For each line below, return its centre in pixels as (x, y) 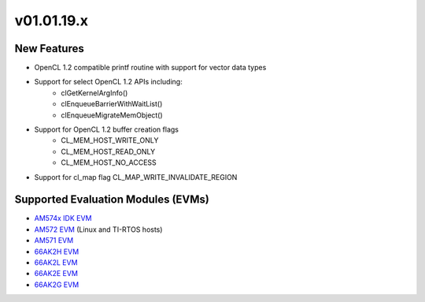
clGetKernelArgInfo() (94, 93)
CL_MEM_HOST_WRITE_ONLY (110, 140)
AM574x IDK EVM (63, 218)
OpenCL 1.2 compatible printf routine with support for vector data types (150, 68)
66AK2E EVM (56, 274)
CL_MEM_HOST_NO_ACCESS (109, 162)
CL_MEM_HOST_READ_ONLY (108, 151)
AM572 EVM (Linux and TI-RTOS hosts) (98, 229)
